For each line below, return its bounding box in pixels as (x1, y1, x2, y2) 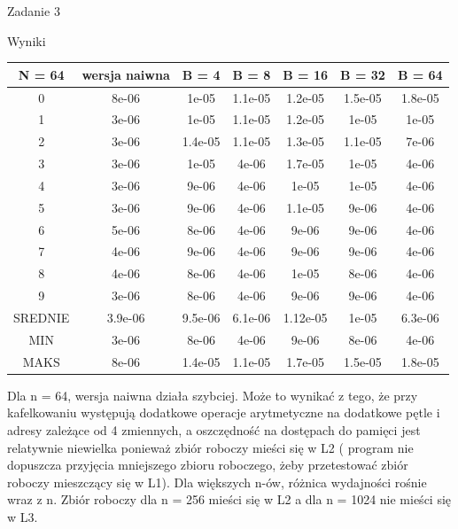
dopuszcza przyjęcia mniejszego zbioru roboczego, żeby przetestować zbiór (7, 455, 408, 474)
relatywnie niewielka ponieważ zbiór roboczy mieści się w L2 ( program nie (7, 438, 414, 456)
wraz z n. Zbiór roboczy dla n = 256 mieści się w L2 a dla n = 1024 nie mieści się (7, 490, 452, 509)
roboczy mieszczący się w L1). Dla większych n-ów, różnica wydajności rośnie (7, 472, 427, 491)
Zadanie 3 (7, 2, 60, 19)
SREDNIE (13, 307, 70, 326)
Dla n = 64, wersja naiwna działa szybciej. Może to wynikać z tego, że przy (7, 385, 418, 404)
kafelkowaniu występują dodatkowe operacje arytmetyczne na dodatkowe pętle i (7, 403, 440, 422)
